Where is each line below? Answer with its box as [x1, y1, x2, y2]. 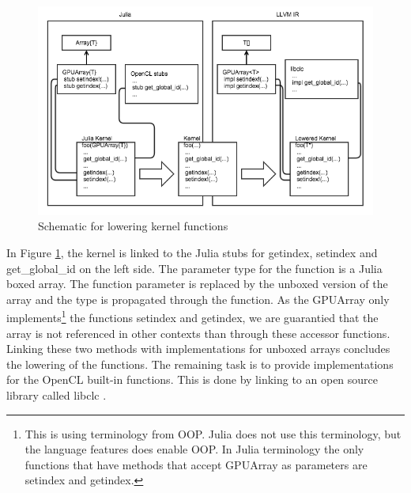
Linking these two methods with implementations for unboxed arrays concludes [6, 340, 390, 357]
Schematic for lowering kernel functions [38, 218, 228, 234]
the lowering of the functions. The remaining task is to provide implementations [6, 355, 394, 372]
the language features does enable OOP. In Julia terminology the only [25, 441, 364, 457]
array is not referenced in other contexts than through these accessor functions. [6, 324, 390, 341]
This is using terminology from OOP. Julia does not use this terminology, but [25, 425, 402, 442]
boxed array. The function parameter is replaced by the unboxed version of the [6, 275, 388, 292]
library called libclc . [6, 387, 107, 404]
